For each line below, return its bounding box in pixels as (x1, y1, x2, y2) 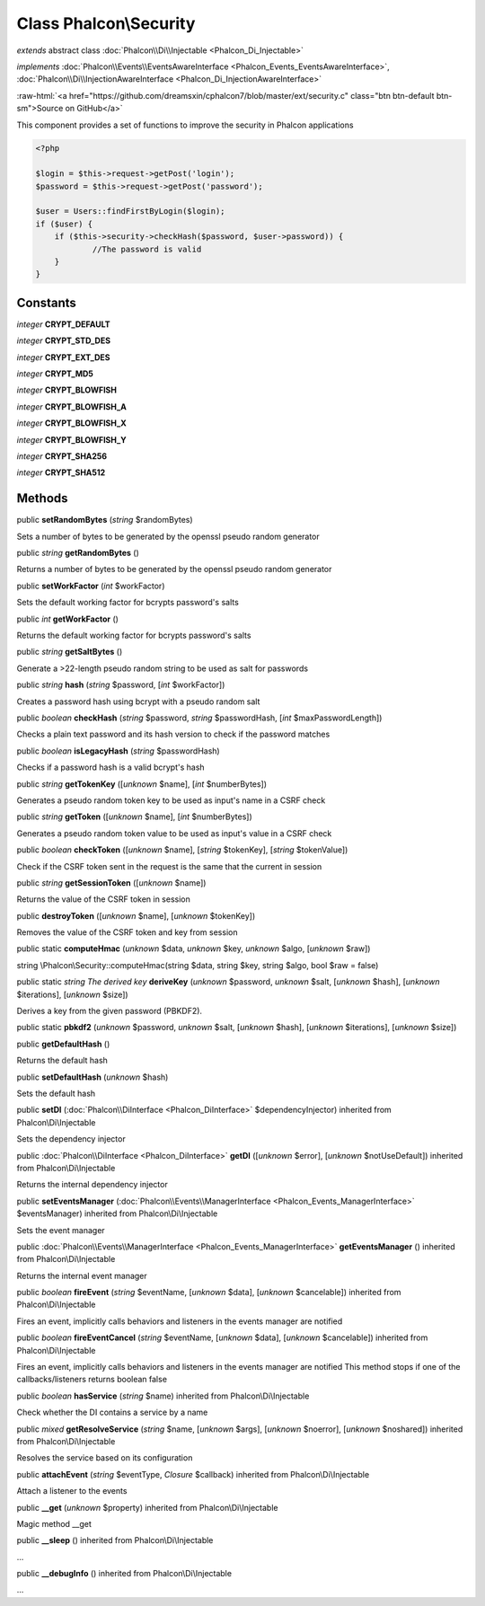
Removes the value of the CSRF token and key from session (16, 927, 238, 938)
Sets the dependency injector (16, 1134, 126, 1144)
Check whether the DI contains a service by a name (16, 1407, 208, 1418)
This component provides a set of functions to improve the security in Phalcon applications (16, 119, 354, 130)
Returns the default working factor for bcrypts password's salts (16, 630, 251, 641)
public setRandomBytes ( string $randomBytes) (16, 515, 193, 525)
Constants (16, 295, 76, 310)
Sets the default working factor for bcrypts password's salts (16, 597, 240, 608)
